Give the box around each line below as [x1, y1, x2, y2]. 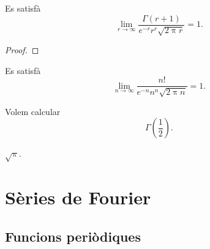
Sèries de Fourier [5, 185, 151, 210]
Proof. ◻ [5, 43, 39, 56]
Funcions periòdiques [5, 226, 141, 245]
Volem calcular [5, 105, 61, 117]
